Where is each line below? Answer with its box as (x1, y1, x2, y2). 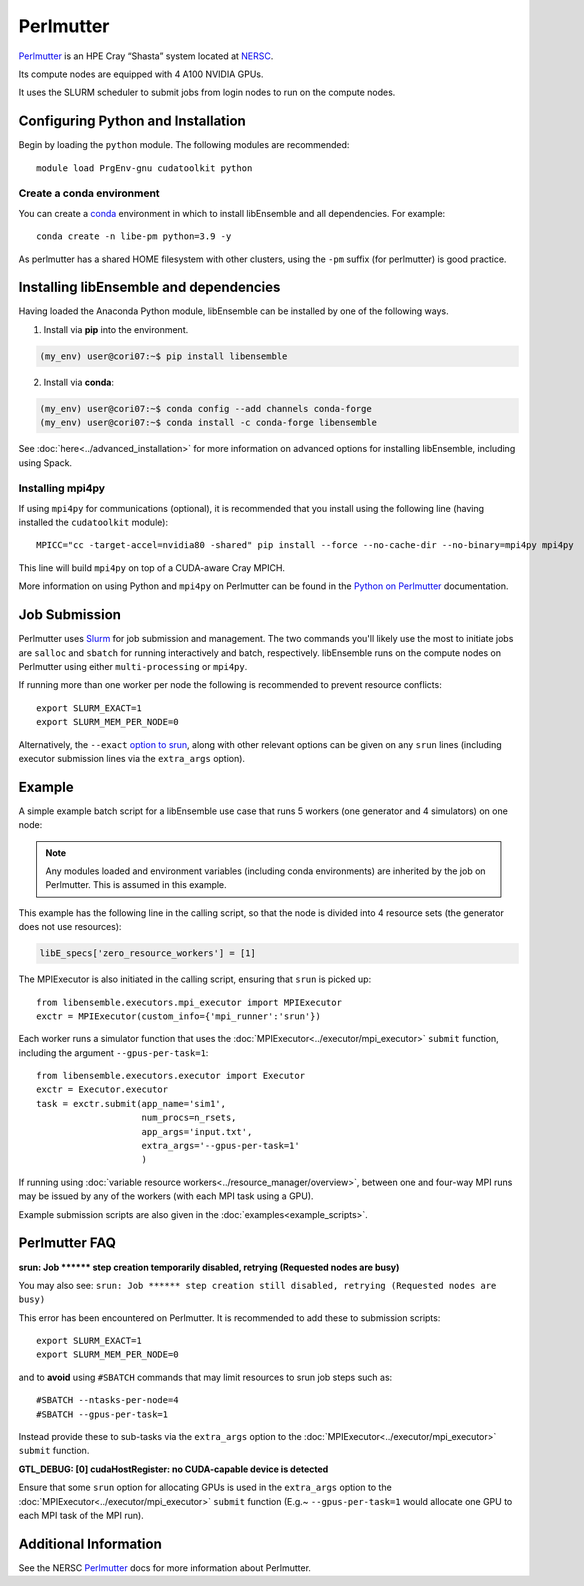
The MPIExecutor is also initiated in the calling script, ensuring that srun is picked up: (18, 973, 372, 985)
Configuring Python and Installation (18, 113, 247, 130)
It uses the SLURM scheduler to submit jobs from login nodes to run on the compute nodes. (18, 86, 396, 99)
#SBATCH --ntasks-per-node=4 (36, 1395, 179, 1406)
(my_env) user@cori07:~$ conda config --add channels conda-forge (39, 403, 372, 414)
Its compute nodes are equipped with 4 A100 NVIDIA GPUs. (18, 68, 264, 80)
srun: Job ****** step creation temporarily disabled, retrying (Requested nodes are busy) (18, 1261, 400, 1273)
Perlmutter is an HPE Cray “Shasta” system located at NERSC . (18, 50, 274, 62)
